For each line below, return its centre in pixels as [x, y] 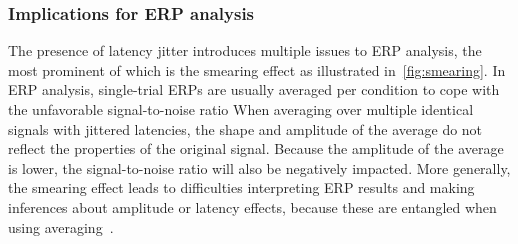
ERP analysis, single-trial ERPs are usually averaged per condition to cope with [254, 89]
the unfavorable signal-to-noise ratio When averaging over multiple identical [241, 109]
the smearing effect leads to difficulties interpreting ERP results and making [241, 187]
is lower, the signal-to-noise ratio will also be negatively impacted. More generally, [259, 167]
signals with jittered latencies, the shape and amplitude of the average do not [245, 128]
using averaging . [61, 226]
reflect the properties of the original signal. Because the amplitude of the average [256, 148]
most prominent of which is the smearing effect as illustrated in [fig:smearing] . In [257, 69]
